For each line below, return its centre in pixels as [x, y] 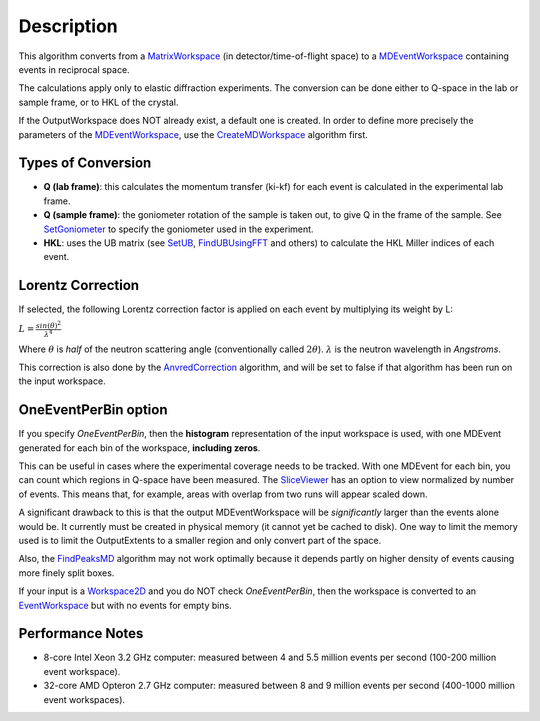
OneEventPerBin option [93, 410]
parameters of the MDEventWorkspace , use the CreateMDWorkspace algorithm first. [193, 134]
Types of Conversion [85, 163]
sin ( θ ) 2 [48, 324]
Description [68, 26]
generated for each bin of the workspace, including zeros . [139, 447]
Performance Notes [81, 633]
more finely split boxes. [66, 572]
